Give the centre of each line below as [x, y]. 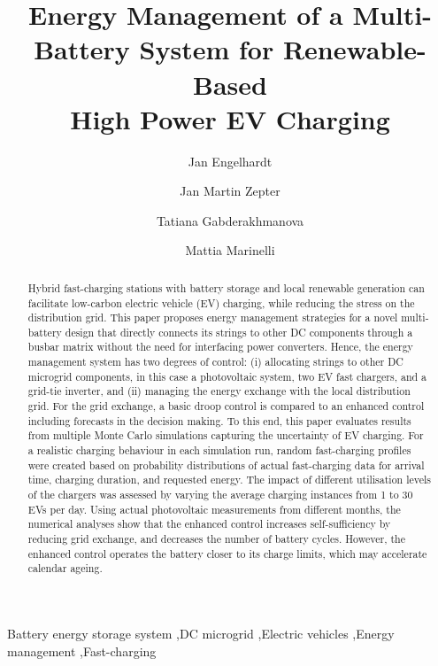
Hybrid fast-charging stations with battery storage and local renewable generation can [226, 287]
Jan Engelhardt [230, 161]
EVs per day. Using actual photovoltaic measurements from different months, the [214, 509]
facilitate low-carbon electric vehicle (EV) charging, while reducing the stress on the [221, 302]
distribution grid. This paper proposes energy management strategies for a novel [213, 318]
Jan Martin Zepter [230, 191]
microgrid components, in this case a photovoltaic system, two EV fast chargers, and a [227, 376]
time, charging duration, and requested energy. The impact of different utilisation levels [229, 480]
